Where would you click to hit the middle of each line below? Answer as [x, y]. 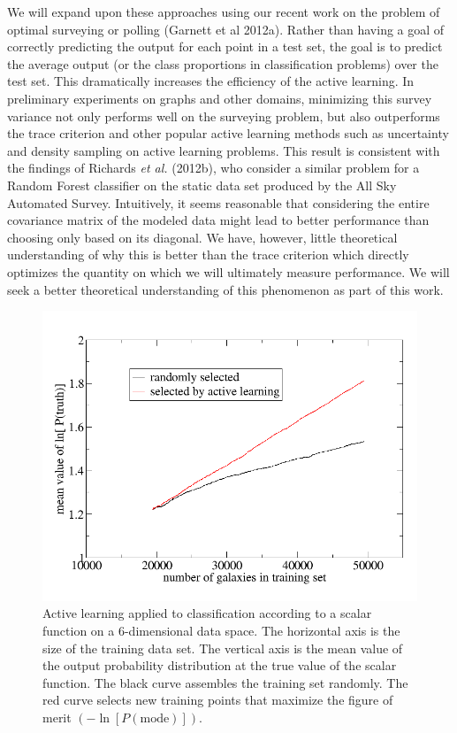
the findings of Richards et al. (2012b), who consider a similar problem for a [213, 168]
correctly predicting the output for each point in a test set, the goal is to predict [225, 46]
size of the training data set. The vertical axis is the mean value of [223, 648]
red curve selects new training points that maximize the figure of [218, 700]
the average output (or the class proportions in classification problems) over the [223, 63]
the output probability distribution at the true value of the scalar [220, 665]
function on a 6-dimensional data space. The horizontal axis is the [221, 630]
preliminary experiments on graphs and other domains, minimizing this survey [220, 98]
